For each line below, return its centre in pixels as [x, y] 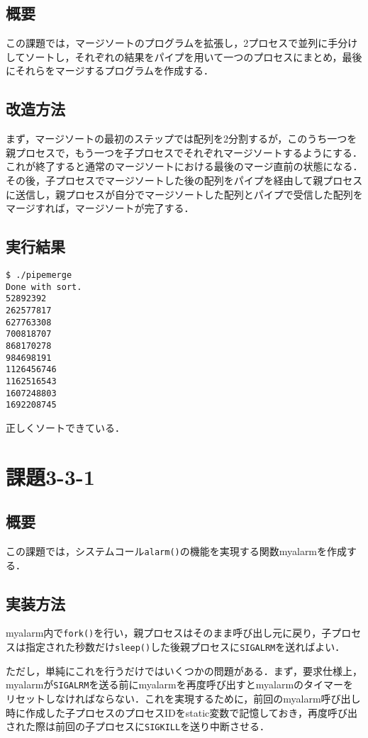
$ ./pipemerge [39, 275]
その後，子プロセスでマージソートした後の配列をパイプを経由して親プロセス [184, 180]
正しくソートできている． [65, 427]
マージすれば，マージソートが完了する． [100, 208]
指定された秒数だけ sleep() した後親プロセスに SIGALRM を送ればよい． [185, 647]
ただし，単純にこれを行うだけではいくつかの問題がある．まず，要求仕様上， [184, 670]
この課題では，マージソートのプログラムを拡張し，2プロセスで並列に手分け [182, 43]
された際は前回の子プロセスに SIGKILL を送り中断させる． [138, 726]
